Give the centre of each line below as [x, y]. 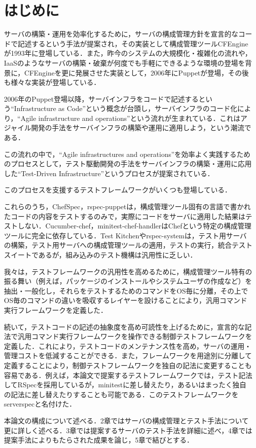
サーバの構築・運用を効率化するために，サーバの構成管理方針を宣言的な [121, 34]
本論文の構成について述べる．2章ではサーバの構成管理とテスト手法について [127, 420]
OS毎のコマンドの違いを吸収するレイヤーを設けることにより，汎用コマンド [126, 300]
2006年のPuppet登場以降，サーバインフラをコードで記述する [101, 98]
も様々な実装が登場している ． [52, 82]
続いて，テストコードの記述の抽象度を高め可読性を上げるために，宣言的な [124, 326]
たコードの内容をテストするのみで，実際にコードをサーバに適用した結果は [125, 216]
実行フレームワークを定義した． [56, 310]
